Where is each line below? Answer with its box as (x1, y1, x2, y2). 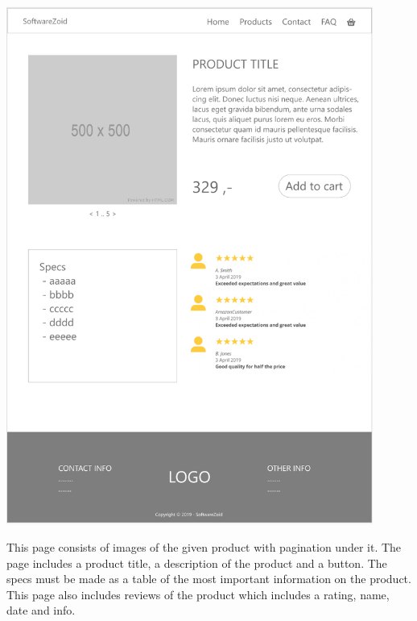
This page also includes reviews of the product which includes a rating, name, (6, 586, 390, 602)
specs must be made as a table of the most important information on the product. (6, 570, 411, 587)
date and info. (6, 602, 76, 619)
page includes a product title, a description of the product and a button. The (6, 554, 387, 571)
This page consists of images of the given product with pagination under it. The (6, 539, 402, 556)
